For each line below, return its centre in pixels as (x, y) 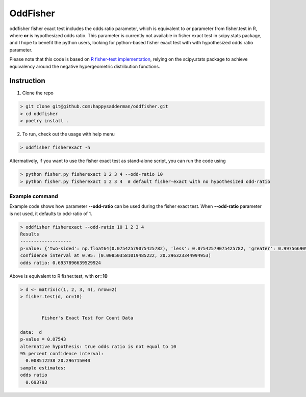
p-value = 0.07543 (43, 339)
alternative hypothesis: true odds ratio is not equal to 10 (98, 346)
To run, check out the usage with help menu (68, 134)
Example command (34, 196)
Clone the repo (38, 93)
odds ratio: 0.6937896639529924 (61, 263)
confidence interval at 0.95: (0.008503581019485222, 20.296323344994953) (116, 256)
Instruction (27, 81)
